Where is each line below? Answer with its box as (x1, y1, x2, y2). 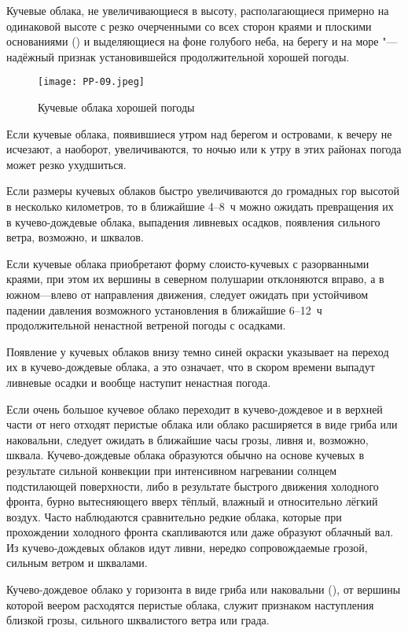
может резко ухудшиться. (6, 156, 127, 172)
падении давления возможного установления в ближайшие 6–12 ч (6, 301, 322, 318)
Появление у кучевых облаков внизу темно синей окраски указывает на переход (6, 343, 389, 359)
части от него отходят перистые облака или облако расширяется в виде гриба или (6, 416, 398, 432)
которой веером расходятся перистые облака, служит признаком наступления (6, 596, 374, 613)
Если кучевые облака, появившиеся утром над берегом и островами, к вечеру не (6, 125, 392, 142)
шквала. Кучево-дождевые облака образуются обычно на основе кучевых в (6, 447, 365, 463)
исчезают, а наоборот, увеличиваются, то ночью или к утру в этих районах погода (6, 141, 402, 157)
